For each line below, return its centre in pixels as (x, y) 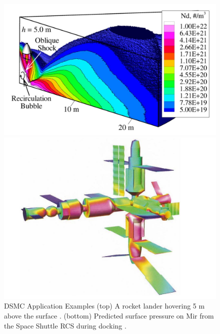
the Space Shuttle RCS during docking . (65, 325)
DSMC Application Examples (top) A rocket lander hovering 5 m (104, 306)
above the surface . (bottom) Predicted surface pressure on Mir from (109, 316)
